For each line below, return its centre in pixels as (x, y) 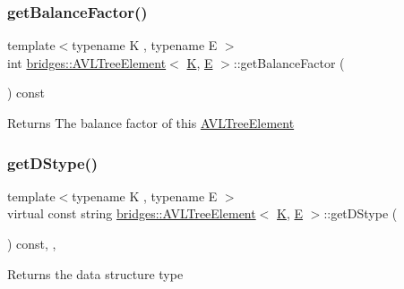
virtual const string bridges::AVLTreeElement (132, 213)
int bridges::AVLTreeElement (87, 62)
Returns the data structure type (95, 273)
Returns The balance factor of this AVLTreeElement (151, 123)
